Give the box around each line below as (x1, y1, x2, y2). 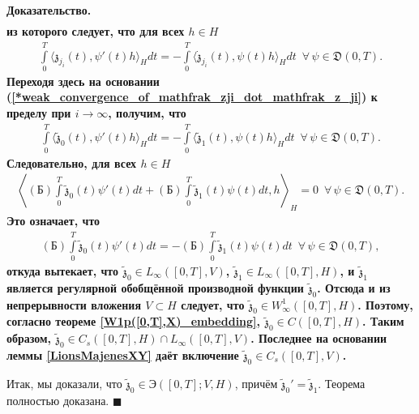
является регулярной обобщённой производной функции (6, 279, 304, 296)
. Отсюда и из (317, 279, 391, 296)
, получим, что (108, 105, 186, 122)
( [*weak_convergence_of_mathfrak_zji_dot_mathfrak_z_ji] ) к (6, 88, 378, 105)
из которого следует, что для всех (6, 23, 185, 40)
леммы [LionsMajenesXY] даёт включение (6, 346, 239, 363)
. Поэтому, (357, 296, 413, 313)
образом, (6, 330, 52, 347)
